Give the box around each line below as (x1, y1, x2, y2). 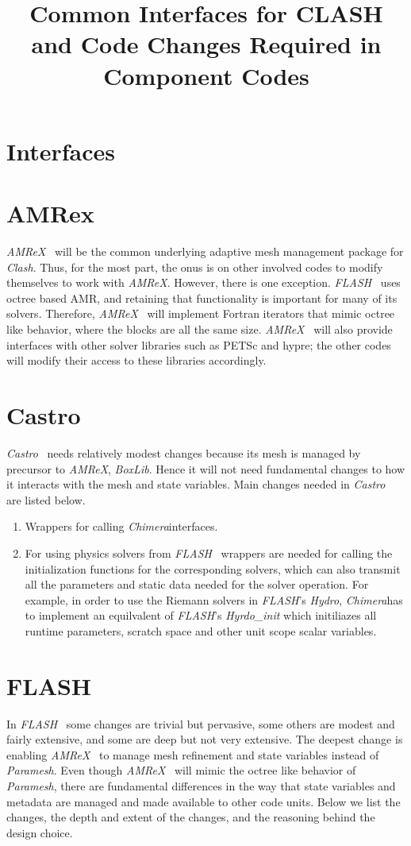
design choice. (6, 824, 73, 840)
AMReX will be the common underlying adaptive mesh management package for (6, 243, 404, 260)
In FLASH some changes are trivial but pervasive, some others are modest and (6, 715, 395, 732)
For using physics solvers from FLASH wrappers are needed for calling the (25, 544, 393, 561)
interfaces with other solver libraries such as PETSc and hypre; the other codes (6, 336, 391, 353)
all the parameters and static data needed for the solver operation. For (25, 576, 369, 593)
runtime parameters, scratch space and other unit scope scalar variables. (25, 622, 377, 639)
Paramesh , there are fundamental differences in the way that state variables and (6, 777, 396, 794)
